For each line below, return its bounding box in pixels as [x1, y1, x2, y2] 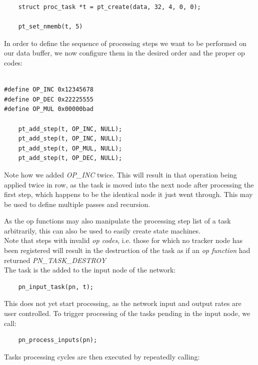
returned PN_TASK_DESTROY [4, 254, 106, 265]
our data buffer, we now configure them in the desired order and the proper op [4, 47, 245, 58]
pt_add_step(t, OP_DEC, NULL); [18, 154, 122, 162]
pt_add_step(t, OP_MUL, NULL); [18, 144, 122, 152]
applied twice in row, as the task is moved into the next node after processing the [4, 179, 254, 189]
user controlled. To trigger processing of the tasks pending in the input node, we [4, 308, 250, 318]
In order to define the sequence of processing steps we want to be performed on [4, 37, 247, 48]
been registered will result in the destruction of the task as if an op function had [4, 245, 250, 255]
